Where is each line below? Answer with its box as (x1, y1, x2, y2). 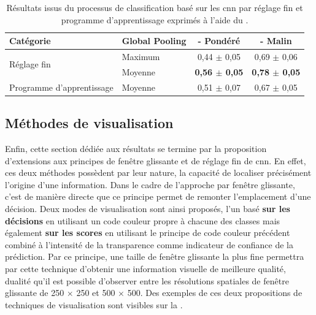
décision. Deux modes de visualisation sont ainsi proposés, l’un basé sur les (5, 202, 290, 214)
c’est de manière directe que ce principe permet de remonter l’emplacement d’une (5, 190, 311, 203)
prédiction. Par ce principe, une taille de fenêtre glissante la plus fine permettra (5, 250, 304, 263)
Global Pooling (121, 34, 187, 47)
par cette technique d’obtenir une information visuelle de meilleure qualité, (5, 262, 286, 275)
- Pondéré (198, 34, 241, 47)
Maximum (121, 50, 160, 63)
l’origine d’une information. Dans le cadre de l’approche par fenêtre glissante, (5, 178, 295, 191)
